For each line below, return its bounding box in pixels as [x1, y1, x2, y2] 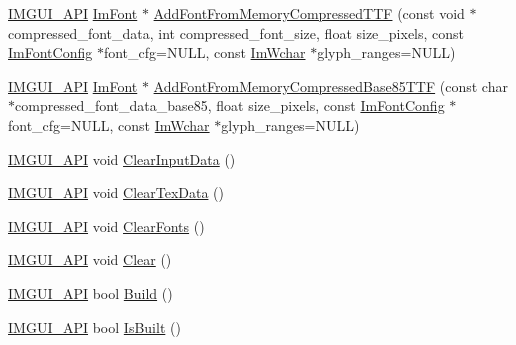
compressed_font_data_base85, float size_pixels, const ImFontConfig [15, 95, 445, 116]
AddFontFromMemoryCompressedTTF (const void [153, 3, 465, 23]
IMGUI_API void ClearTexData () [8, 182, 224, 203]
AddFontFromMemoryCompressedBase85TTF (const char [153, 75, 508, 96]
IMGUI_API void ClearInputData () [8, 148, 236, 169]
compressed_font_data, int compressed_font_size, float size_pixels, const [8, 22, 465, 43]
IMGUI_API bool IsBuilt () [8, 316, 181, 337]
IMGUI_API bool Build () [8, 282, 173, 303]
